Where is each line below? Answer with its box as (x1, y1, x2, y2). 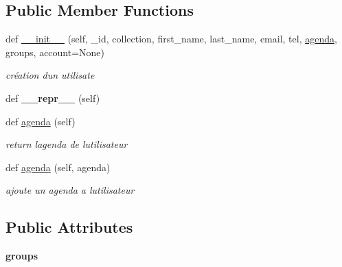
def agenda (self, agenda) (5, 160, 111, 174)
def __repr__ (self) (5, 90, 100, 105)
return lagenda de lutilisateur (5, 137, 128, 151)
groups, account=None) (5, 44, 105, 59)
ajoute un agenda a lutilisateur (5, 183, 135, 197)
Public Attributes (5, 216, 133, 238)
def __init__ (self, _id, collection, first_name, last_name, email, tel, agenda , (5, 31, 337, 46)
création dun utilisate (5, 68, 95, 82)
